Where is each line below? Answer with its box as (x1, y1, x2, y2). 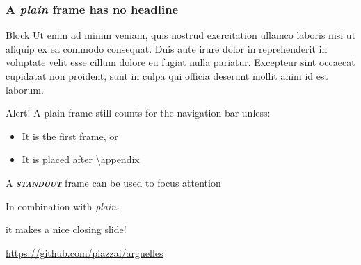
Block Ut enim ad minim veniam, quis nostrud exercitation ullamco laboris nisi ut (6, 28, 356, 42)
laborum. (6, 82, 44, 96)
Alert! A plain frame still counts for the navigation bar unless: (6, 105, 271, 120)
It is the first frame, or (22, 128, 118, 143)
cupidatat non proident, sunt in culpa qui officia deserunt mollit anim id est (6, 69, 328, 83)
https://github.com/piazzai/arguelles (6, 245, 163, 259)
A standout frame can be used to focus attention (6, 175, 221, 189)
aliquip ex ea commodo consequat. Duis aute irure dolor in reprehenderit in (6, 41, 328, 55)
